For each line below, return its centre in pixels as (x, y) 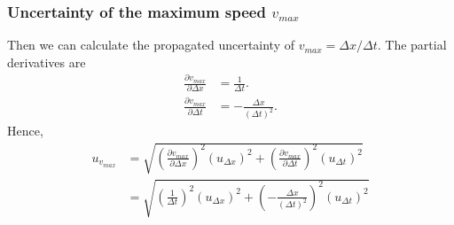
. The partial (412, 45)
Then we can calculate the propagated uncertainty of (151, 45)
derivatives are (47, 62)
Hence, (25, 131)
